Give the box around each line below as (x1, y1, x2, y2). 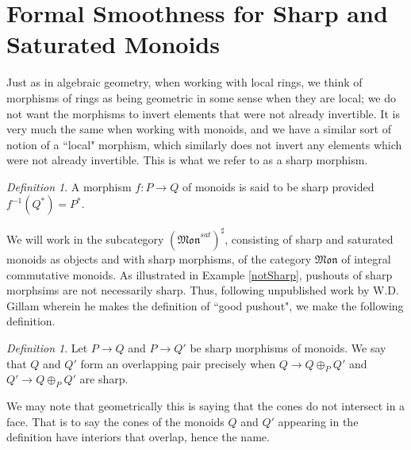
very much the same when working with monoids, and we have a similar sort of (6, 121, 391, 137)
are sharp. (79, 371, 129, 387)
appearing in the (278, 413, 359, 429)
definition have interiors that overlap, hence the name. (6, 429, 270, 445)
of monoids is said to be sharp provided (182, 178, 375, 194)
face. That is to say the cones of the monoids (6, 413, 225, 429)
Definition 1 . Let (6, 339, 88, 356)
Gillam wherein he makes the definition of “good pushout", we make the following (6, 297, 404, 313)
